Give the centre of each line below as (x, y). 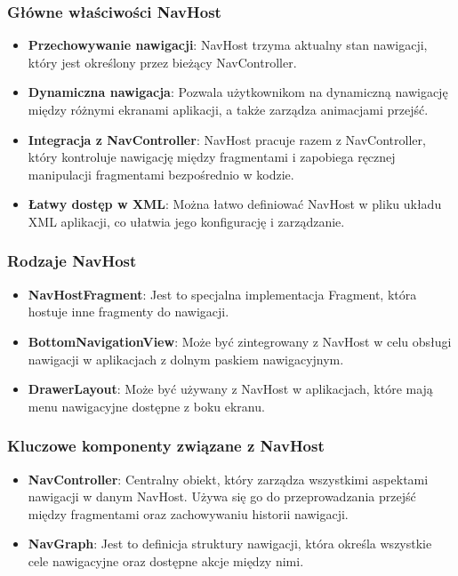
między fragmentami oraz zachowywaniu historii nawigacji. (188, 513)
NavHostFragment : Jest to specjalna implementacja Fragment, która (222, 294)
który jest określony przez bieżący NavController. (162, 62)
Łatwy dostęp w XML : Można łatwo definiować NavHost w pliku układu (235, 204)
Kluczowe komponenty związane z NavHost (166, 446)
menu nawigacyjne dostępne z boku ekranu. (146, 406)
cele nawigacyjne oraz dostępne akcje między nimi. (166, 560)
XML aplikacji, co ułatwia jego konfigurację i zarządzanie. (186, 221)
